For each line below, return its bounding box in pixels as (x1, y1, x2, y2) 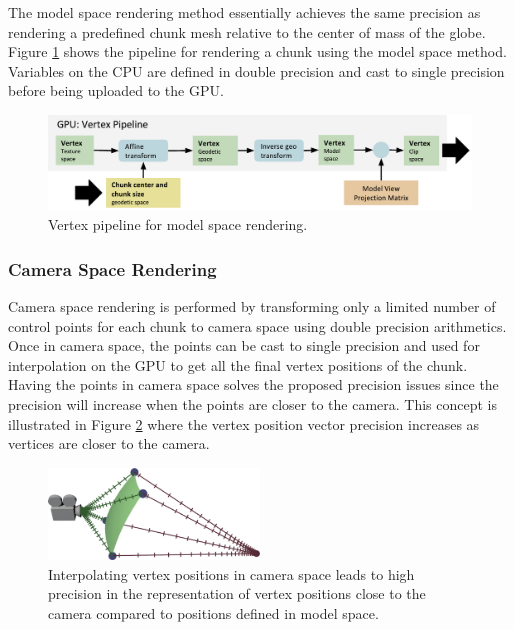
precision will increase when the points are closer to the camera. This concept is (8, 393, 498, 414)
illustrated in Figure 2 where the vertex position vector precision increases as (8, 413, 480, 434)
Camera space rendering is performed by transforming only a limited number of (8, 296, 496, 317)
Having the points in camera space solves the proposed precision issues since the (8, 374, 499, 395)
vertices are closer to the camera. (8, 433, 210, 454)
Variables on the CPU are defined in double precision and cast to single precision (8, 60, 505, 81)
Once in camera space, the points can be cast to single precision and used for (8, 335, 480, 356)
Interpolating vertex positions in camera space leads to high (48, 563, 415, 584)
